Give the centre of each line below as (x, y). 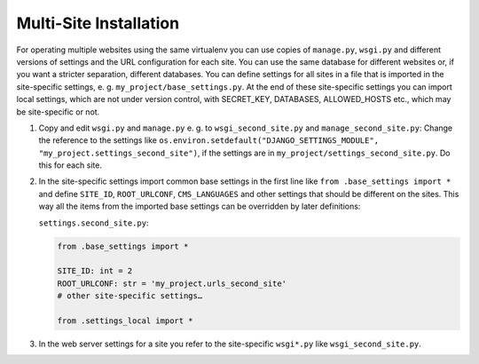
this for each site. (70, 165)
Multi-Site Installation (98, 23)
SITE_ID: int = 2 (95, 271)
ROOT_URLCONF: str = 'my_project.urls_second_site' (172, 283)
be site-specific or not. (58, 112)
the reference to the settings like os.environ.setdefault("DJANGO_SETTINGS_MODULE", (209, 140)
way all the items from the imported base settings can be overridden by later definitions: (200, 206)
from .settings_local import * (126, 320)
